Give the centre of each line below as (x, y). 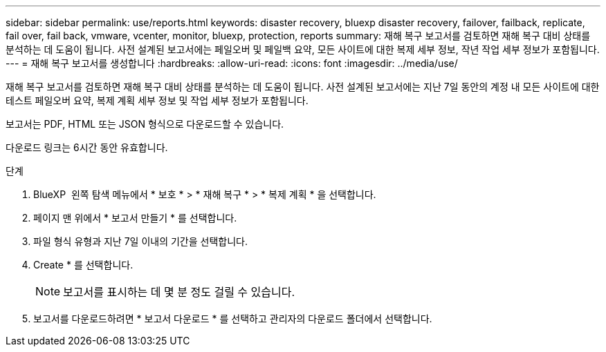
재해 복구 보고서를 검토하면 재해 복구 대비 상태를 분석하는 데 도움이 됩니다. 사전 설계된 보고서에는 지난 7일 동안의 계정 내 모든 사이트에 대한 (303, 87)
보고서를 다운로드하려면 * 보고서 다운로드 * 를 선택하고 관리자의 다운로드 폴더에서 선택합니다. (233, 319)
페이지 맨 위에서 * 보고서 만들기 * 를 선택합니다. (135, 218)
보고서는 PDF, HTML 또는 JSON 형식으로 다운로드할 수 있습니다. (145, 124)
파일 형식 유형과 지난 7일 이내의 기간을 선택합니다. (140, 241)
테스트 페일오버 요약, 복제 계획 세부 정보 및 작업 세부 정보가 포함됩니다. (157, 100)
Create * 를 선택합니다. (83, 265)
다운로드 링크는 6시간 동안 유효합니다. (87, 147)
